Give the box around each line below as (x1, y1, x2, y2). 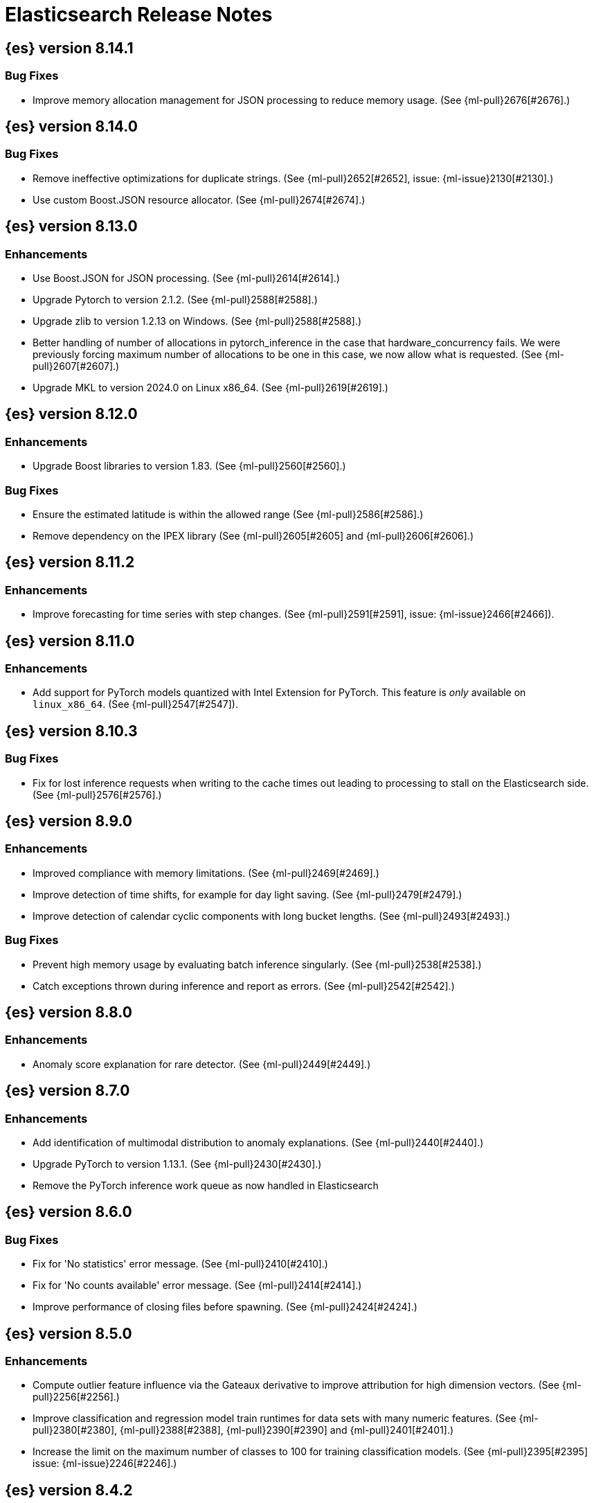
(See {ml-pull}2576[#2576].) (33, 788, 162, 801)
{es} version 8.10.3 (5, 722, 138, 740)
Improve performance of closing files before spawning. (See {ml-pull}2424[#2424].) (33, 1301, 417, 1313)
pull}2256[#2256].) (33, 1391, 120, 1403)
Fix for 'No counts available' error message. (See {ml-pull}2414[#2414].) (33, 1279, 362, 1292)
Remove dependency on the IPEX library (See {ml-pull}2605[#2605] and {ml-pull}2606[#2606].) (33, 529, 474, 542)
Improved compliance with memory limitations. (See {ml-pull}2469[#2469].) (33, 866, 379, 879)
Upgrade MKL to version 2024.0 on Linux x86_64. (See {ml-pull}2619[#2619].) (33, 381, 388, 393)
